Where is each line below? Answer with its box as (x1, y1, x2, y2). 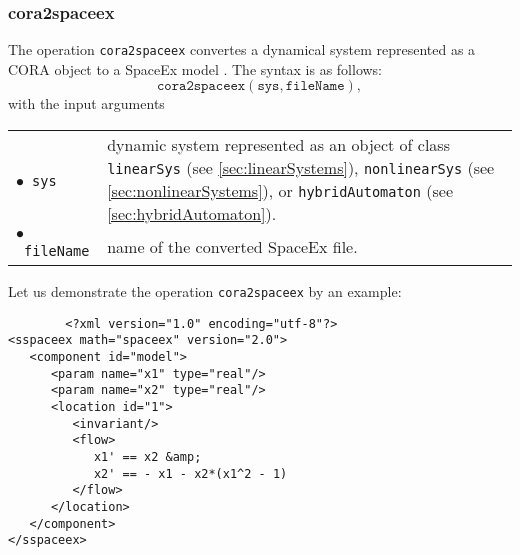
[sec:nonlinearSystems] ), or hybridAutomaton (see (107, 179, 454, 203)
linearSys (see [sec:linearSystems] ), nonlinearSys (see (107, 156, 495, 180)
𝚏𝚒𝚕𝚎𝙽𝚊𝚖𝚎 (285, 79, 345, 94)
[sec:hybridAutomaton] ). (107, 202, 277, 226)
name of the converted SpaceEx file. (107, 234, 358, 258)
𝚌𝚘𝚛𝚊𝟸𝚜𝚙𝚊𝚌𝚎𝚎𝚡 (156, 79, 246, 94)
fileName (24, 243, 90, 260)
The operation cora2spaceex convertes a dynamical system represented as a (8, 39, 476, 60)
